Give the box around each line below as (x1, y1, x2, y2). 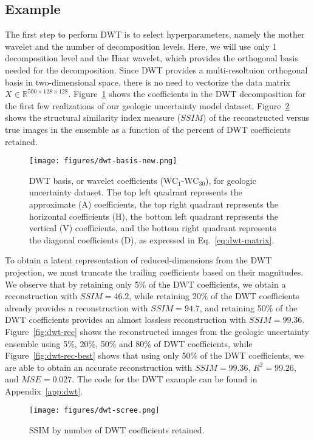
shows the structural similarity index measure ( (5, 111, 181, 124)
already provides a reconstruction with (5, 301, 148, 314)
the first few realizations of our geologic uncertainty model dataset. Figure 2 (5, 99, 290, 112)
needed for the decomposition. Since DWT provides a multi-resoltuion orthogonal (5, 63, 308, 76)
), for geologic (205, 174, 256, 186)
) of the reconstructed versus (203, 111, 309, 124)
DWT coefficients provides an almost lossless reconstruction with (5, 313, 247, 326)
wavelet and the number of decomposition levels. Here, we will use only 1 (5, 39, 277, 52)
